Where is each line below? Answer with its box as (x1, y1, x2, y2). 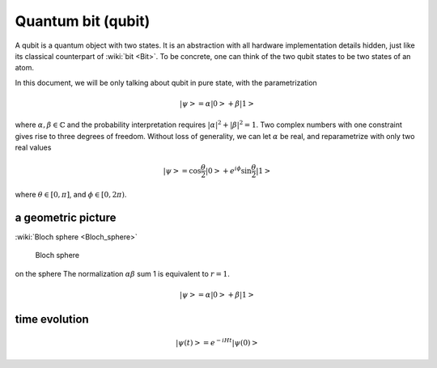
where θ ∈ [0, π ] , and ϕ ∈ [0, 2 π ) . (15, 190, 127, 200)
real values (15, 142, 52, 153)
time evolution (15, 312, 89, 326)
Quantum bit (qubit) (15, 12, 151, 30)
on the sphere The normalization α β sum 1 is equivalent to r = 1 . (15, 269, 231, 278)
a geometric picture (15, 210, 117, 224)
